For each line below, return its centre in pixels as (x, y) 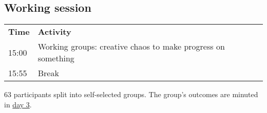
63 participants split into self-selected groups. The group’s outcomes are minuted (131, 94)
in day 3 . (18, 104)
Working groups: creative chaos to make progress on (131, 47)
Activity (54, 32)
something (56, 58)
